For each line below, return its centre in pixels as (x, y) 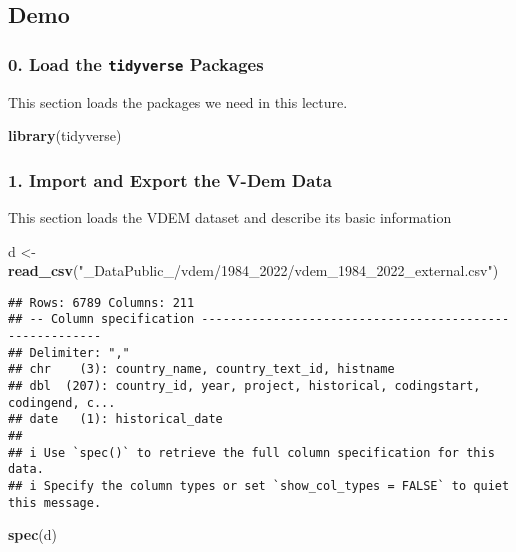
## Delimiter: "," (69, 352)
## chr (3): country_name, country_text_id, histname (201, 369)
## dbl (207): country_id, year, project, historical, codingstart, (244, 386)
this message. (55, 502)
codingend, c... (62, 402)
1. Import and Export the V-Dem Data (170, 179)
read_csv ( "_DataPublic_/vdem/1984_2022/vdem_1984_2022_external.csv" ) (253, 270)
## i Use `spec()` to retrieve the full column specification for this (251, 452)
